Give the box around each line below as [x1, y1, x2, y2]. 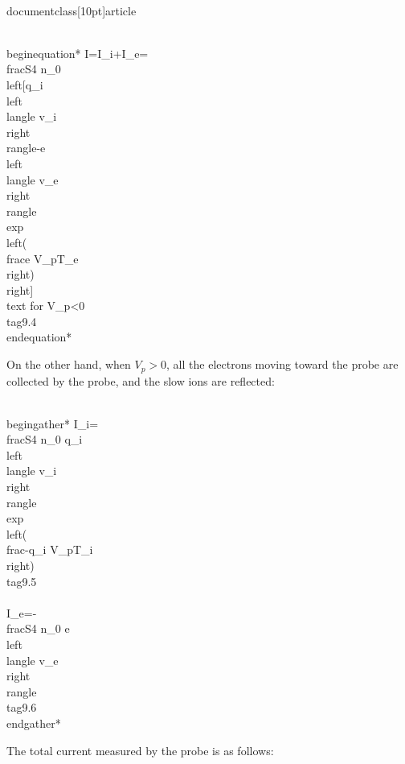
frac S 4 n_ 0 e [6, 620, 70, 637]
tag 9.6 [6, 699, 37, 716]
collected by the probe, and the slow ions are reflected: [6, 372, 275, 389]
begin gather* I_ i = [6, 415, 99, 432]
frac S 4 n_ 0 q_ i [6, 431, 83, 448]
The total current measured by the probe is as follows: [6, 741, 274, 758]
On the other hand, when [6, 356, 131, 373]
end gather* [6, 714, 61, 731]
